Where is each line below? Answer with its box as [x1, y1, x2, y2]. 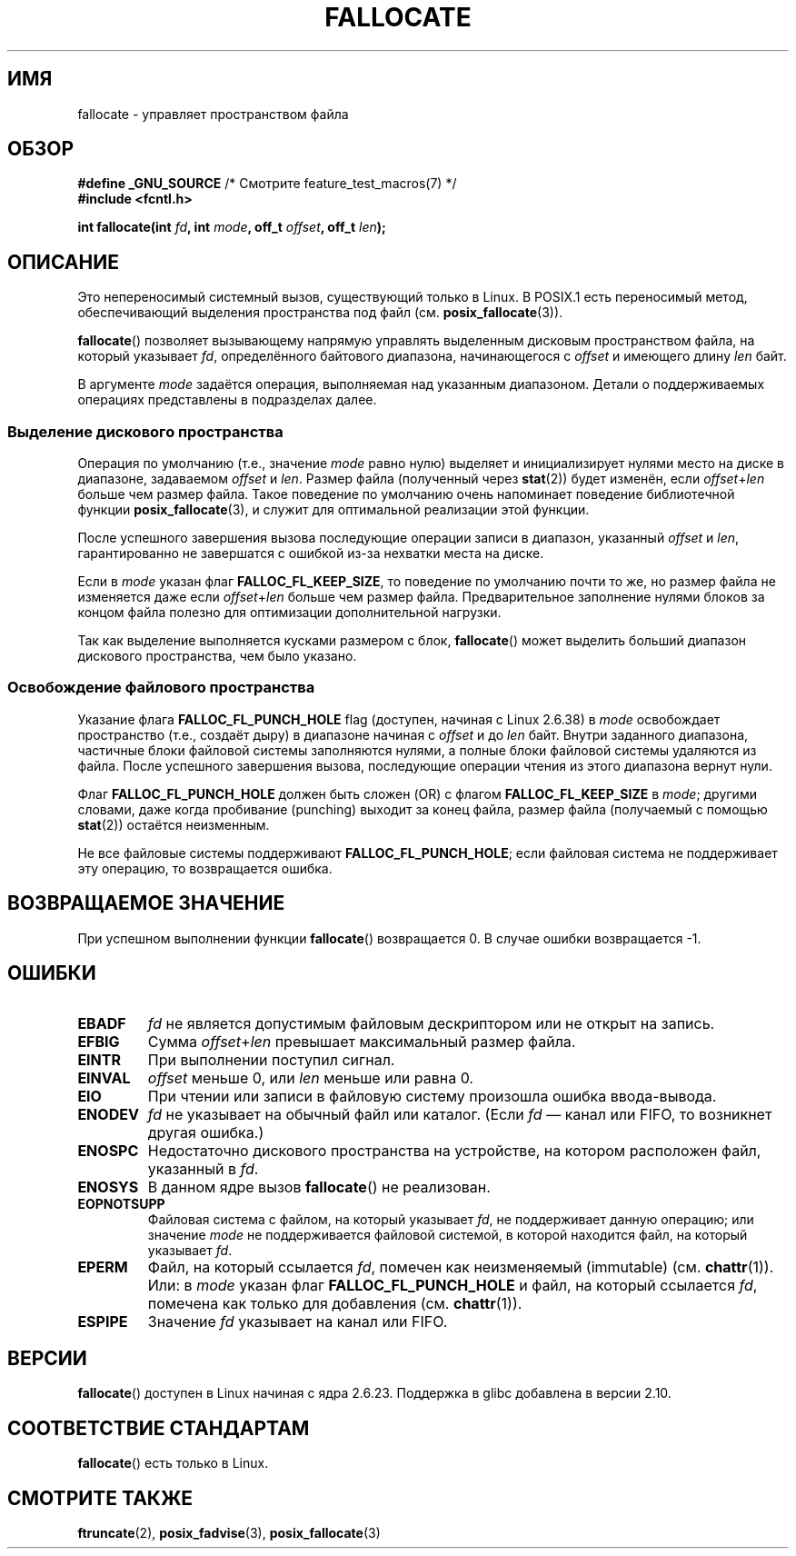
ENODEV [77, 1105, 139, 1124]
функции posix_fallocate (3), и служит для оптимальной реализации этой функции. [77, 502, 590, 518]
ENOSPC [77, 1142, 139, 1161]
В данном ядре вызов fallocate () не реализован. [147, 1178, 491, 1197]
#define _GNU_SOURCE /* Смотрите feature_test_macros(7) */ [77, 175, 457, 192]
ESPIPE [77, 1312, 128, 1332]
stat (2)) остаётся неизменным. [77, 816, 270, 833]
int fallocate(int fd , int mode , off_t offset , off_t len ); [77, 219, 386, 235]
